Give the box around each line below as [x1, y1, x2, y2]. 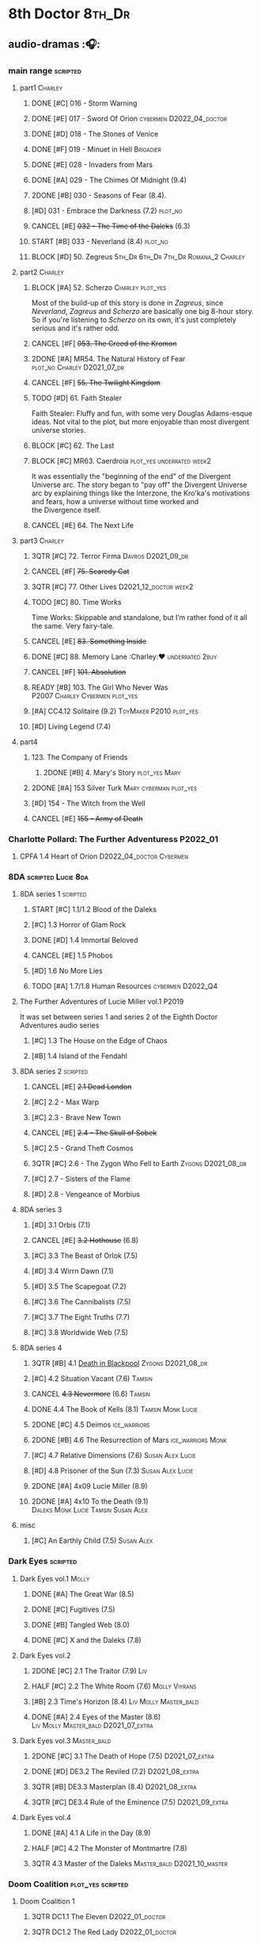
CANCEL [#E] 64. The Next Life [31, 520, 134, 530]
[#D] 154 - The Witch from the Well [31, 798, 146, 808]
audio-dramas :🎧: [8, 37, 100, 51]
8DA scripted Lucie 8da [8, 871, 89, 882]
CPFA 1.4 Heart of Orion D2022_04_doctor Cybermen [19, 851, 188, 861]
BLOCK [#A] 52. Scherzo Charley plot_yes [31, 282, 167, 292]
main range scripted [8, 65, 81, 76]
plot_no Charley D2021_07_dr [31, 362, 124, 372]
